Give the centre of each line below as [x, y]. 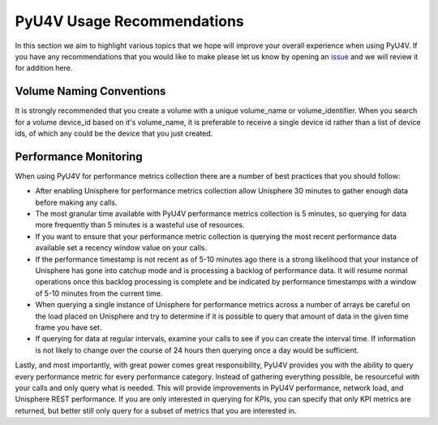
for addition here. [44, 68]
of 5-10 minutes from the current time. [99, 293]
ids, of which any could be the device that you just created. [114, 133]
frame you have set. [69, 327]
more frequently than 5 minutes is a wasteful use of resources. [140, 225]
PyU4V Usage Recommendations [130, 21]
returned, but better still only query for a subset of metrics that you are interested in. [156, 410]
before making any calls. [76, 202]
